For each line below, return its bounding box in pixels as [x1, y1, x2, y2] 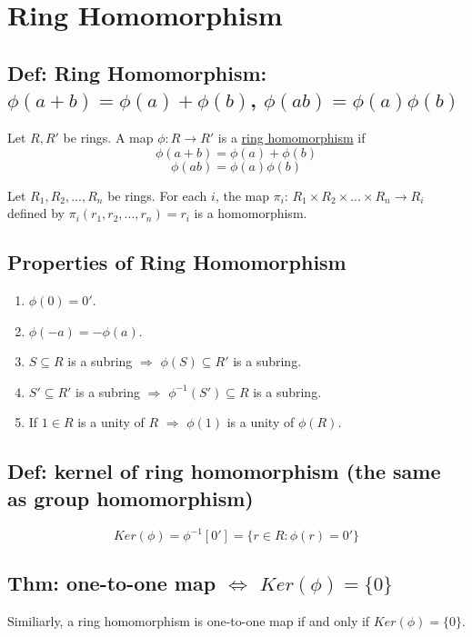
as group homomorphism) [7, 483, 254, 512]
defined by [7, 204, 65, 223]
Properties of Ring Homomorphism [7, 248, 346, 276]
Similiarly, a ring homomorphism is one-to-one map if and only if [7, 612, 370, 631]
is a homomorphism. [194, 204, 307, 223]
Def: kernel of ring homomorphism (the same [7, 457, 441, 485]
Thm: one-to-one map [7, 569, 216, 597]
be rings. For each [107, 185, 207, 204]
